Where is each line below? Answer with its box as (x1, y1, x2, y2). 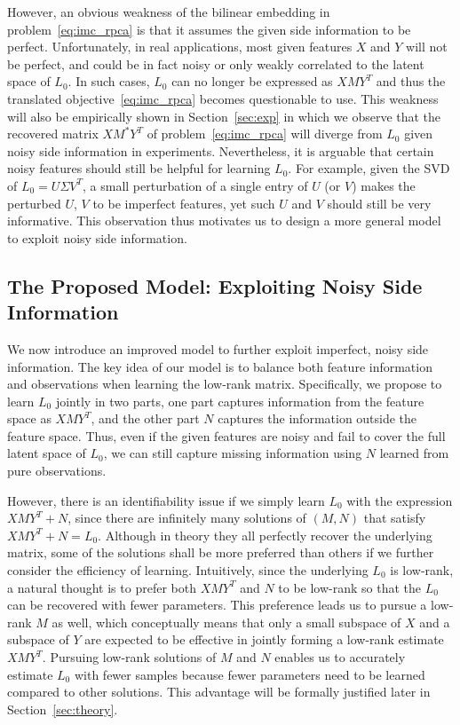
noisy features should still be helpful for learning (7, 159, 271, 177)
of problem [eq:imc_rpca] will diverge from (147, 124, 383, 143)
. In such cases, (67, 72, 150, 91)
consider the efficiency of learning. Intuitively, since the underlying (7, 561, 369, 579)
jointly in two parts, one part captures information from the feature (55, 391, 424, 410)
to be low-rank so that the (278, 578, 422, 596)
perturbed (7, 193, 61, 212)
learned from (379, 444, 449, 462)
